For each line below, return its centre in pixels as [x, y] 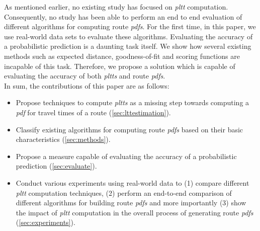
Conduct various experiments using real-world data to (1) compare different [133, 182]
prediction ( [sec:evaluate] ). [56, 166]
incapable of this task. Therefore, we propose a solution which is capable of [120, 66]
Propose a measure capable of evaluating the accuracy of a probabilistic [126, 156]
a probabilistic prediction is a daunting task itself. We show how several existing [128, 46]
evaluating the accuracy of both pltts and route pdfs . [85, 76]
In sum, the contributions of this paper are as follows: [87, 85]
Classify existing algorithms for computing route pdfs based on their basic [129, 129]
